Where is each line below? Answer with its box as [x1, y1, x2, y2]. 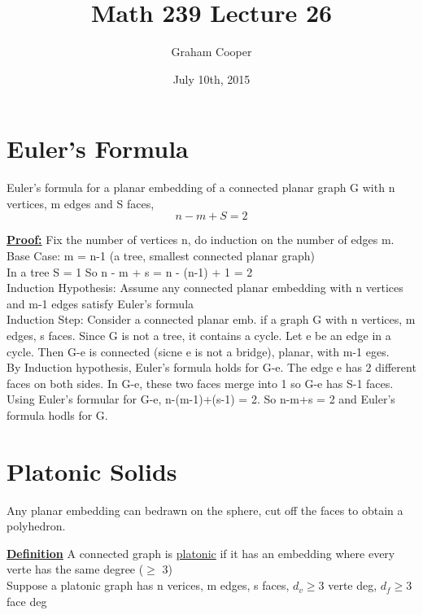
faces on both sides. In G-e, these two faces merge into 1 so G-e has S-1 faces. [7, 374, 394, 391]
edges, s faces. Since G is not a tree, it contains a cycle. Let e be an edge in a [7, 327, 391, 343]
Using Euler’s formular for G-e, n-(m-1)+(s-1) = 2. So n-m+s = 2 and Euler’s [7, 390, 395, 408]
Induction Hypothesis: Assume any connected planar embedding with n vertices [7, 279, 403, 296]
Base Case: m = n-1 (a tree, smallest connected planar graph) [7, 247, 315, 264]
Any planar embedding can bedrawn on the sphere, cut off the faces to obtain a [7, 501, 403, 518]
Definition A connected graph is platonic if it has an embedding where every [7, 544, 395, 561]
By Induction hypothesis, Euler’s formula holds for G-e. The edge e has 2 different [7, 359, 416, 376]
